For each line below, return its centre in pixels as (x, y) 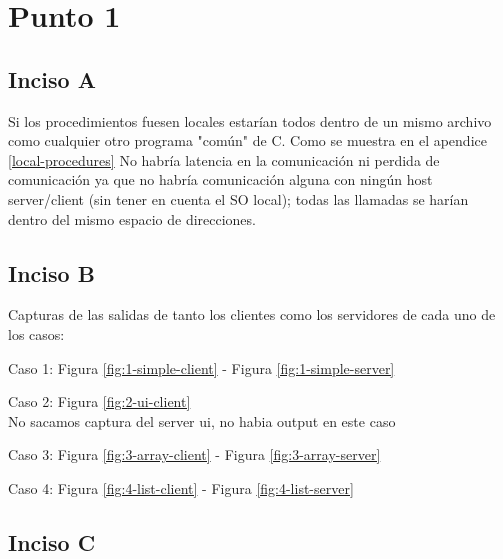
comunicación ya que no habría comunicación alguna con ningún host (220, 179)
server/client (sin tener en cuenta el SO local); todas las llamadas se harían (238, 198)
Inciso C (52, 541)
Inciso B (51, 272)
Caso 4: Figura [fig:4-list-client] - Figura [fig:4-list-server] (181, 487)
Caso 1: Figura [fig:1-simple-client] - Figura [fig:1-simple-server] (201, 367)
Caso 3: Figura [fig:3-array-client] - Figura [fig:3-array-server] (194, 454)
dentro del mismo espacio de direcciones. (132, 218)
